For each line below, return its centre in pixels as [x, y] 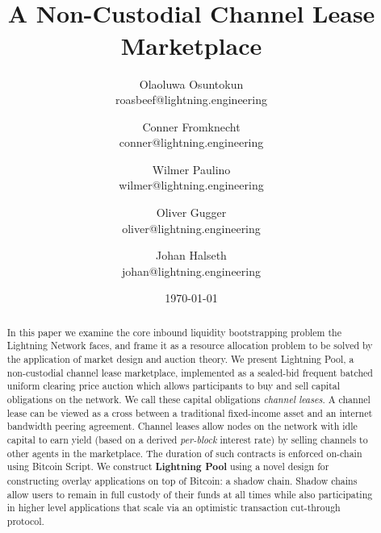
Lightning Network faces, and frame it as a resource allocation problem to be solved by [190, 346]
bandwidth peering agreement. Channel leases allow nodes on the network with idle [182, 426]
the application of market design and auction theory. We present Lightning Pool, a [180, 359]
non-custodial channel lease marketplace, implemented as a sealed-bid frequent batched [190, 372]
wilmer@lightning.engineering [191, 185]
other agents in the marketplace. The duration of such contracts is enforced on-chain [184, 453]
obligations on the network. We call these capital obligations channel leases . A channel [188, 400]
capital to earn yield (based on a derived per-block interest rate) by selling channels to [187, 440]
